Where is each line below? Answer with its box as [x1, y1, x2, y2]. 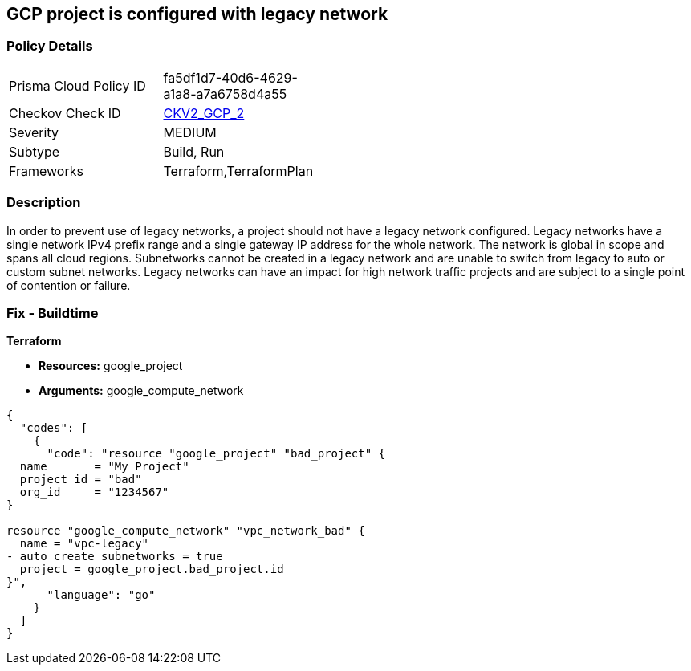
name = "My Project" [19, 460, 189, 474]
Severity [9, 124, 59, 140]
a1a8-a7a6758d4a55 [163, 85, 287, 102]
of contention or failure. [6, 278, 131, 292]
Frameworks [9, 162, 83, 179]
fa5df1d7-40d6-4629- [163, 69, 298, 86]
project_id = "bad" [19, 473, 142, 486]
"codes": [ [19, 421, 88, 435]
